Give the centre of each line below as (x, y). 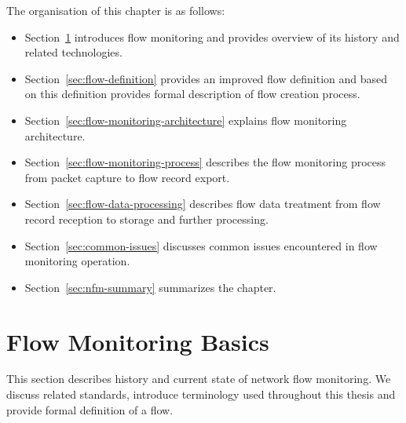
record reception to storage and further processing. (146, 219)
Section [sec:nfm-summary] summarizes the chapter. (150, 287)
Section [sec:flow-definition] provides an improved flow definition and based (206, 78)
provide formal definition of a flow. (90, 409)
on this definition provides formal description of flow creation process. (192, 94)
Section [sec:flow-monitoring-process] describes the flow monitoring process (205, 162)
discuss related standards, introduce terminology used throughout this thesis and (201, 394)
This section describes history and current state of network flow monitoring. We (199, 379)
